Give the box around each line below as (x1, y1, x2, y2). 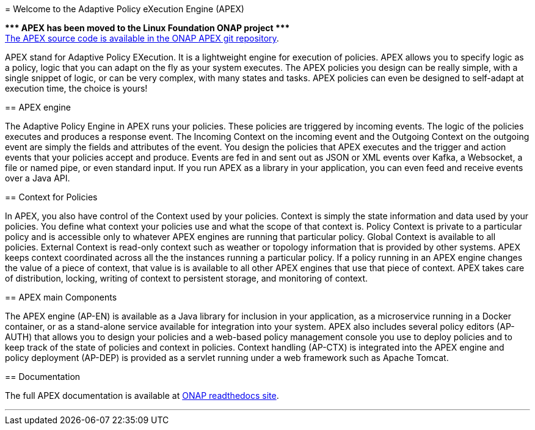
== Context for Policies (5, 192, 98, 202)
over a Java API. (5, 173, 70, 183)
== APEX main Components (5, 292, 117, 302)
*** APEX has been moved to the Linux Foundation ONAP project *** (5, 23, 290, 33)
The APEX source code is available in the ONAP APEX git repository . (5, 33, 279, 43)
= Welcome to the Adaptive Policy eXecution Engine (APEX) (5, 4, 244, 14)
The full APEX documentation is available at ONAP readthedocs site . (5, 390, 279, 401)
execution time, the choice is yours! (5, 83, 148, 93)
